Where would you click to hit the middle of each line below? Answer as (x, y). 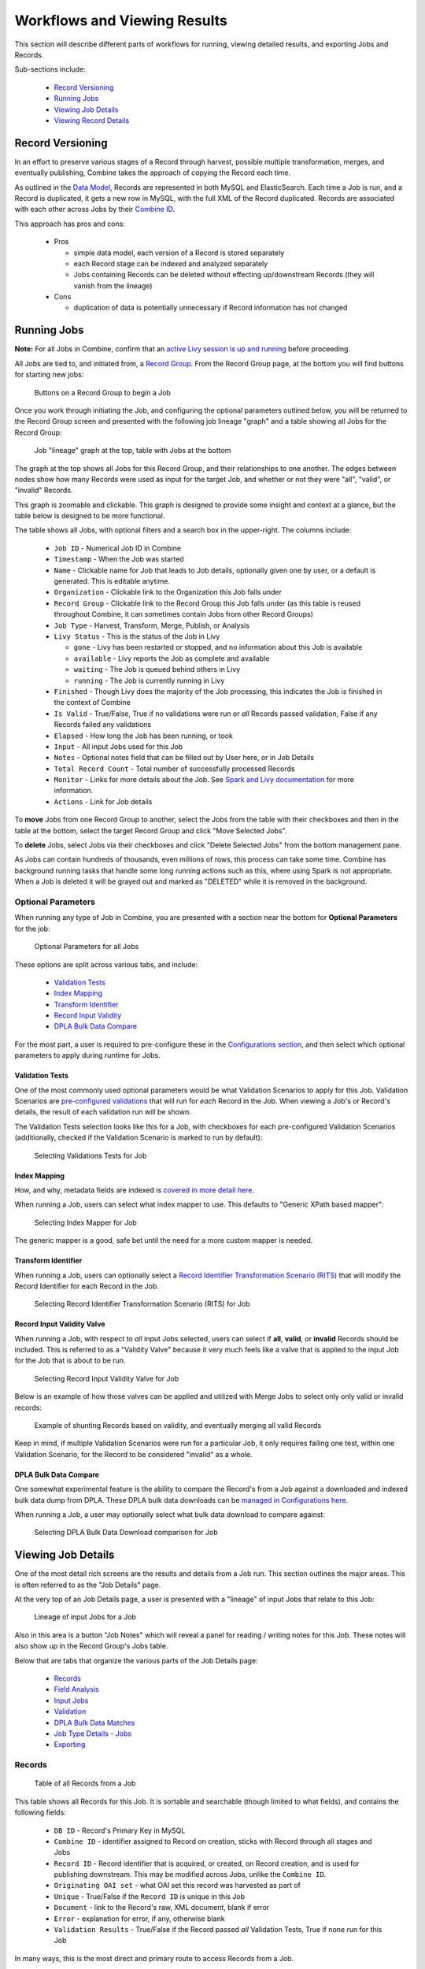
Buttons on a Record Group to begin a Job (102, 392)
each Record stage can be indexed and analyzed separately (171, 263)
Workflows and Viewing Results (121, 20)
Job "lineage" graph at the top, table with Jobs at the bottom (133, 451)
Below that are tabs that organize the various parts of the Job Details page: (137, 1660)
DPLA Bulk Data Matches (94, 1722)
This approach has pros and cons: (70, 224)
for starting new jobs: (49, 375)
